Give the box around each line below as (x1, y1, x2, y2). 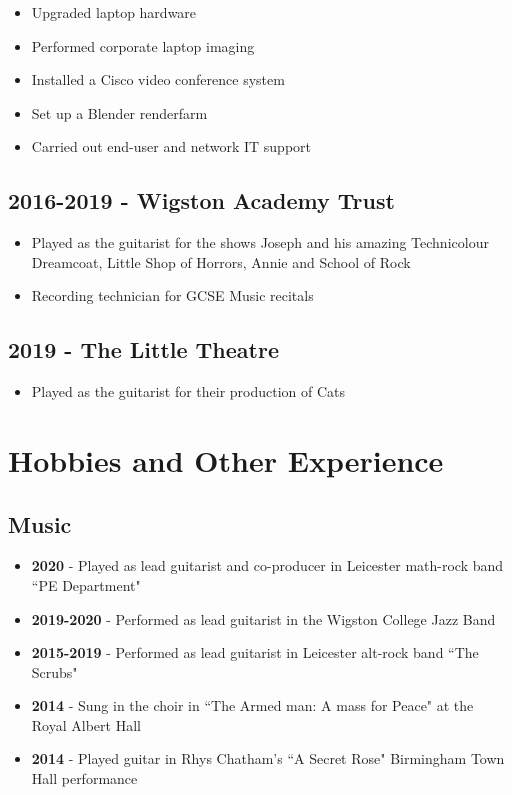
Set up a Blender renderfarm (31, 102, 208, 123)
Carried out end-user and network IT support (31, 136, 311, 157)
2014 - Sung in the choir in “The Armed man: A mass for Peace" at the (31, 695, 474, 716)
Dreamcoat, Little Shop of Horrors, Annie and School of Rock (31, 251, 411, 272)
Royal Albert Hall (31, 714, 141, 735)
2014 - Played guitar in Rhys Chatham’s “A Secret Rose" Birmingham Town (31, 748, 505, 769)
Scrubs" (31, 661, 78, 682)
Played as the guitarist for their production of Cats (31, 381, 346, 402)
